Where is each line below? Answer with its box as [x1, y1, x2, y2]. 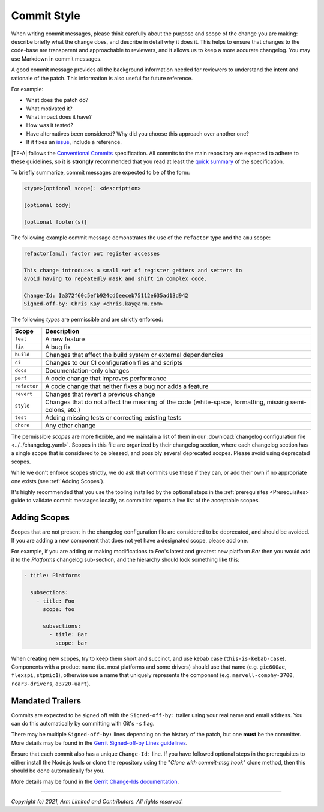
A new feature [45, 335, 85, 343]
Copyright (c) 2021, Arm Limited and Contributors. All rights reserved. [11, 798, 183, 805]
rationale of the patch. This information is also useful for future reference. [11, 74, 193, 82]
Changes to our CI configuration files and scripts [45, 358, 183, 367]
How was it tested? [26, 122, 73, 129]
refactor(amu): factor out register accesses [23, 250, 160, 257]
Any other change [45, 421, 96, 429]
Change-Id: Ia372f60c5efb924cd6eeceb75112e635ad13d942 [23, 292, 188, 299]
